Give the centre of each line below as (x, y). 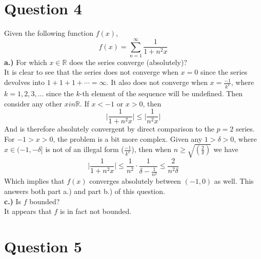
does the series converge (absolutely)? (128, 62)
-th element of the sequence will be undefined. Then (161, 93)
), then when (152, 149)
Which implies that (34, 181)
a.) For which (26, 62)
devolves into (25, 82)
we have (226, 149)
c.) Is (13, 201)
